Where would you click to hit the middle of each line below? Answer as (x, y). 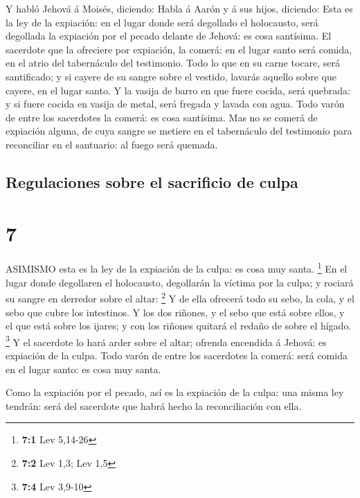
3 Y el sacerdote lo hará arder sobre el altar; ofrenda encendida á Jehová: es (166, 341)
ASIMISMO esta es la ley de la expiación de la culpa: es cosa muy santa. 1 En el (177, 268)
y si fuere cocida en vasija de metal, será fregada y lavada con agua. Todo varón (175, 104)
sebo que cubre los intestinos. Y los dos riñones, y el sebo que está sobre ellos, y (175, 312)
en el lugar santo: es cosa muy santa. (83, 369)
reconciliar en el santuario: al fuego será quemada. (112, 144)
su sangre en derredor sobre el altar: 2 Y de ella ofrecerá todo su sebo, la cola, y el (180, 297)
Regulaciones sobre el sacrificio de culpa (152, 181)
